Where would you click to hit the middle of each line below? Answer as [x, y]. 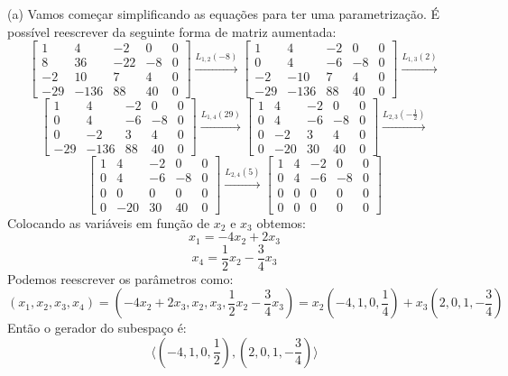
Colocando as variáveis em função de [109, 222]
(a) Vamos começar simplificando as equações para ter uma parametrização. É [223, 14]
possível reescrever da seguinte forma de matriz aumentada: [172, 31]
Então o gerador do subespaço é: [97, 328]
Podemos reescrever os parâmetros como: [120, 278]
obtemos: [281, 222]
